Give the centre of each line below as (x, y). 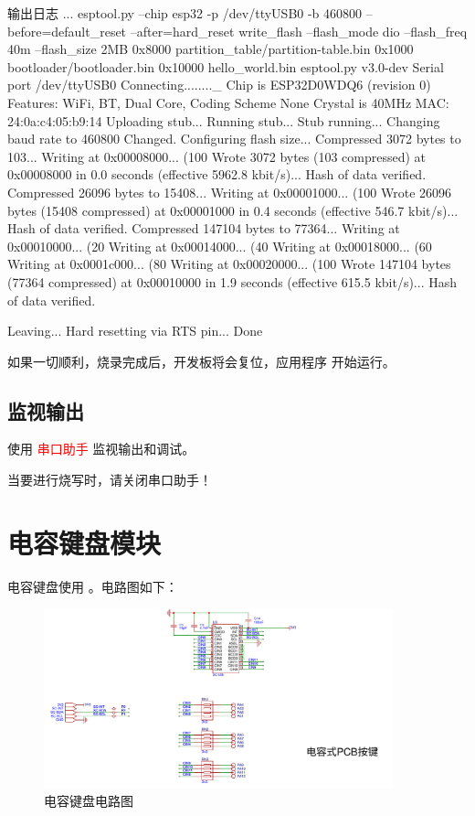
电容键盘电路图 (89, 801)
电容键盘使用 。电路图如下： (93, 586)
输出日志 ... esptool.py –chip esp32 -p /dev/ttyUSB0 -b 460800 (185, 13)
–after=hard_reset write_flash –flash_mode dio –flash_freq (299, 31)
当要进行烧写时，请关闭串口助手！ (110, 480)
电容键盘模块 (84, 542)
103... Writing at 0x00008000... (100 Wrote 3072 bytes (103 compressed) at (217, 156)
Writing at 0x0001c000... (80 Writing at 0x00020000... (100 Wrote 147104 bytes (229, 264)
